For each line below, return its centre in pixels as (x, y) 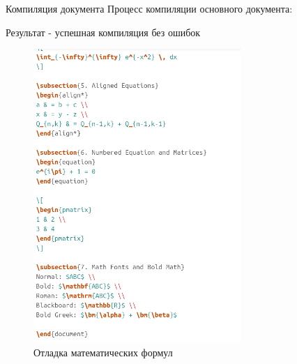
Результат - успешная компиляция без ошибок (103, 32)
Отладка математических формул (103, 352)
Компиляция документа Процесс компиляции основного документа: (149, 8)
